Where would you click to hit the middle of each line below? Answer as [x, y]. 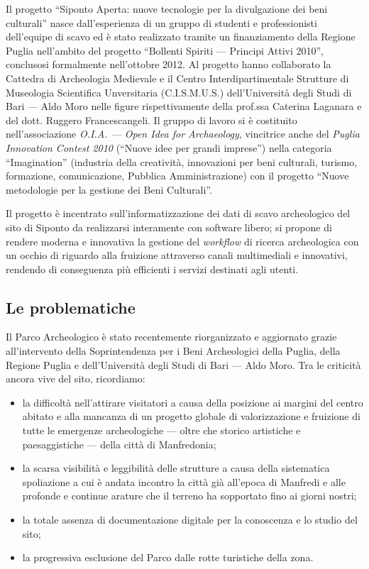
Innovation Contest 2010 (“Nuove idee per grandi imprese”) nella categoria [169, 147]
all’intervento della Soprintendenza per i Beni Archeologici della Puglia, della [173, 351]
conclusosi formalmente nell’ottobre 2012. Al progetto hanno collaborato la [169, 64]
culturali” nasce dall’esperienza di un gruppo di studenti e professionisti [161, 22]
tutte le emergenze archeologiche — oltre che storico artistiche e [161, 430]
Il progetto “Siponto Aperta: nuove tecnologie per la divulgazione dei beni [167, 9]
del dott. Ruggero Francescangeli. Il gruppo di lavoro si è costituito [152, 120]
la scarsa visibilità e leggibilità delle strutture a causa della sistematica [176, 468]
